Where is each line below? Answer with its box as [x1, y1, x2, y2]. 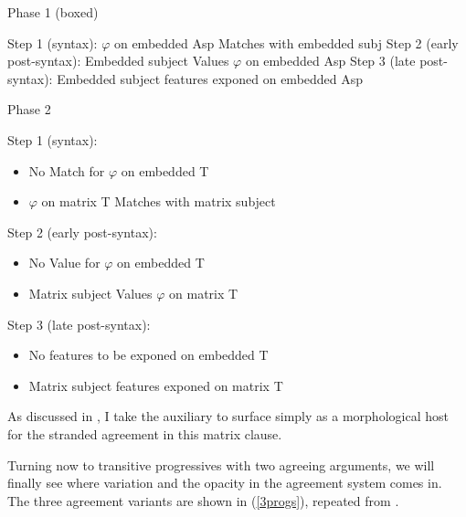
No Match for [28, 161, 105, 180]
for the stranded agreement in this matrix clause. [7, 424, 282, 443]
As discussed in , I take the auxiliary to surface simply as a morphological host [7, 406, 449, 426]
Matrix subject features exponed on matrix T [28, 375, 283, 395]
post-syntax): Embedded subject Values [7, 51, 229, 70]
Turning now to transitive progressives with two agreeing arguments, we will [7, 455, 435, 474]
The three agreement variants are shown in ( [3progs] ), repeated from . [7, 491, 399, 510]
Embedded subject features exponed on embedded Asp [57, 69, 364, 88]
